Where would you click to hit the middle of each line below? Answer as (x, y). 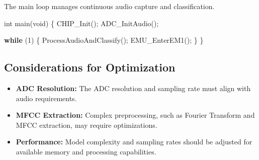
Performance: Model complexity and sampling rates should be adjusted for (134, 142)
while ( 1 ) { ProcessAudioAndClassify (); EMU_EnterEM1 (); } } (104, 40)
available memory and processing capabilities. (86, 151)
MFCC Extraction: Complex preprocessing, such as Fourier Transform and (135, 115)
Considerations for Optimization (90, 67)
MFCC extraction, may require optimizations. (87, 125)
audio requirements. (46, 98)
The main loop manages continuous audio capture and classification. (109, 6)
